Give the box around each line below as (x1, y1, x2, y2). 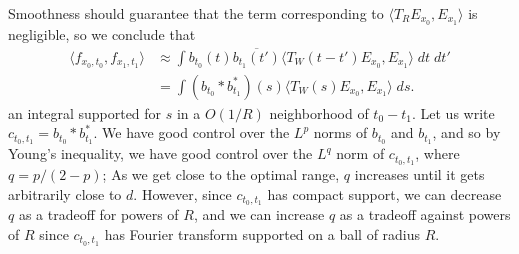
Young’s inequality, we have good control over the (8, 143, 313, 164)
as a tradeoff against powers (339, 204, 511, 225)
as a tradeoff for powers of (18, 204, 179, 225)
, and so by (432, 122, 501, 143)
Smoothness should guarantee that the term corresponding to (8, 3, 384, 23)
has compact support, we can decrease (267, 183, 502, 204)
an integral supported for (8, 102, 162, 123)
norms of (313, 122, 368, 143)
